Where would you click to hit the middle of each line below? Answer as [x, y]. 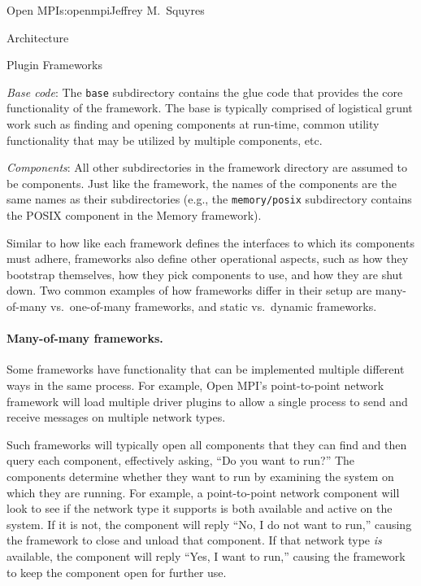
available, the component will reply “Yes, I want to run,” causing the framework [206, 555]
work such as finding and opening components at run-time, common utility [193, 124]
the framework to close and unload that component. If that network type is [194, 540]
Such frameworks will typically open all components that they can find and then [207, 444]
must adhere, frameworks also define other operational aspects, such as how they [208, 258]
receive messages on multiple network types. [116, 417]
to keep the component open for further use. [117, 572]
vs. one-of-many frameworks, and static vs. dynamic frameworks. [214, 306]
